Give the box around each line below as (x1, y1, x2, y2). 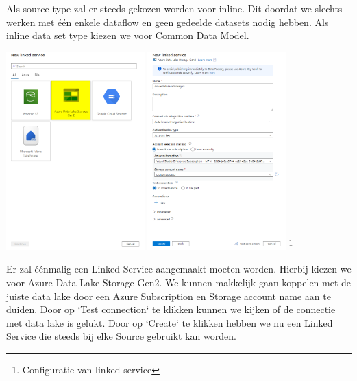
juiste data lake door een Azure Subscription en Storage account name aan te (6, 288, 331, 303)
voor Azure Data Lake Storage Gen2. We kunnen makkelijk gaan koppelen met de (6, 275, 352, 289)
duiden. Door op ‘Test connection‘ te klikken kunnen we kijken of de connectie (6, 302, 336, 316)
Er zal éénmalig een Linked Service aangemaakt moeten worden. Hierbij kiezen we (6, 262, 352, 276)
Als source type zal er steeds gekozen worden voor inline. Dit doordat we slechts (6, 1, 343, 15)
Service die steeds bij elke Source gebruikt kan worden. (6, 329, 236, 343)
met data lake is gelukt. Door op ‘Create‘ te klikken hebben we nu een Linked (6, 315, 333, 330)
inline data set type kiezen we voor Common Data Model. (6, 28, 249, 43)
